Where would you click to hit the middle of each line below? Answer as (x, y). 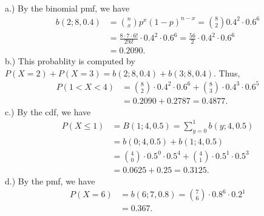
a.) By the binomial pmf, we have (67, 8)
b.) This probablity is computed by (70, 61)
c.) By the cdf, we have (48, 111)
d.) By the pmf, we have (50, 181)
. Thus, (227, 73)
